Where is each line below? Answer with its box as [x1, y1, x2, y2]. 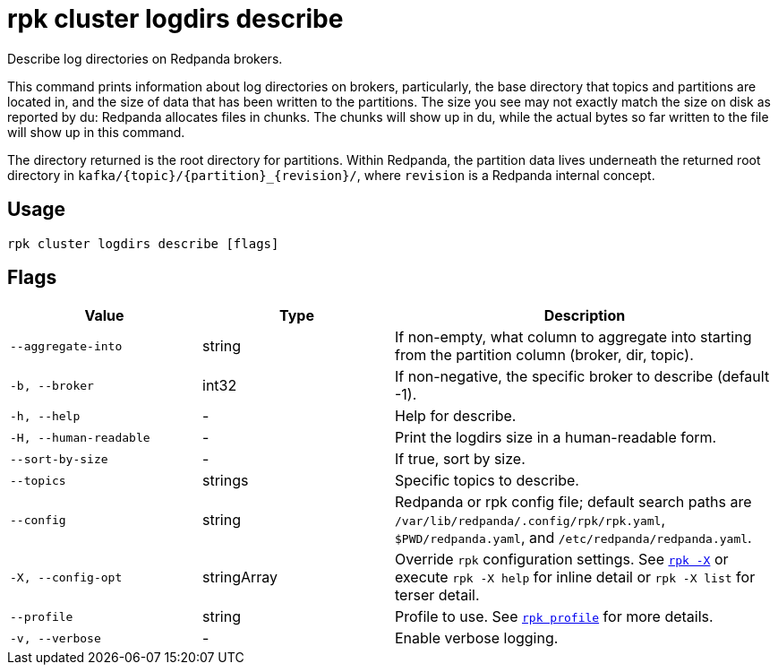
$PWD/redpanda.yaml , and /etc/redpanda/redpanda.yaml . [395, 529, 752, 547]
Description [543, 306, 626, 325]
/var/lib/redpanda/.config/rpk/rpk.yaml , [395, 511, 666, 530]
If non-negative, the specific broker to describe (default [395, 367, 770, 386]
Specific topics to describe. [395, 471, 579, 490]
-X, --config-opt [10, 570, 123, 584]
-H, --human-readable [10, 430, 150, 444]
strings [202, 471, 249, 490]
